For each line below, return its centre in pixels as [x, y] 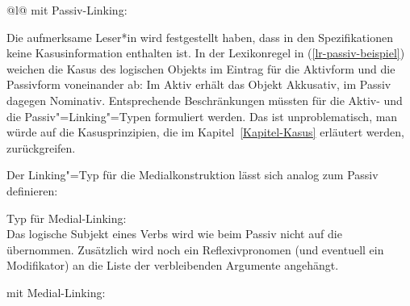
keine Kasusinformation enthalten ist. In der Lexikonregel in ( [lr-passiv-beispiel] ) [206, 53]
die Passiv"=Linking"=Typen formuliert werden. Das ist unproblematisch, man [202, 116]
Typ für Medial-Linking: [67, 218]
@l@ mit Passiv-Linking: [67, 10]
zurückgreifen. [41, 147]
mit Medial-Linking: [56, 292]
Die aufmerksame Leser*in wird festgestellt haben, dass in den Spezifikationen [200, 37]
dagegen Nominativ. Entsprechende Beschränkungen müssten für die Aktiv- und [205, 100]
